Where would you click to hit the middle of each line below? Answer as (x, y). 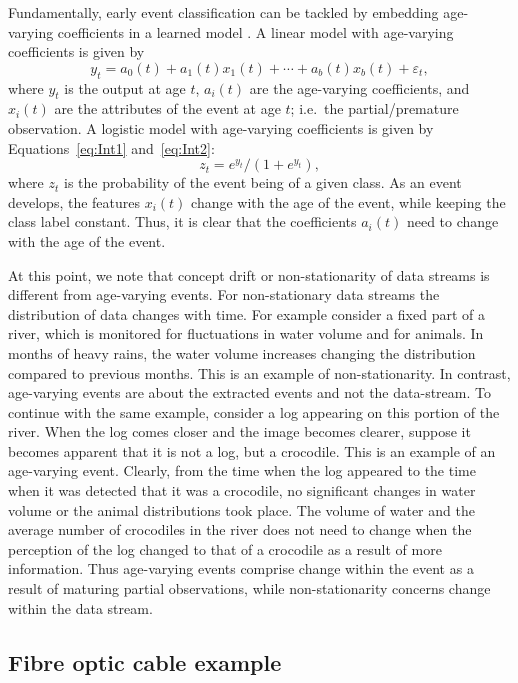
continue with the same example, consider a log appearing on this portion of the (254, 411)
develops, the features (74, 201)
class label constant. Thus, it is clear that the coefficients (182, 221)
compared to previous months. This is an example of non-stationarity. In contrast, (259, 372)
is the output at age (125, 87)
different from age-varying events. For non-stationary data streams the (224, 294)
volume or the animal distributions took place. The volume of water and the (241, 509)
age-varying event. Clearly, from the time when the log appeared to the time (242, 470)
